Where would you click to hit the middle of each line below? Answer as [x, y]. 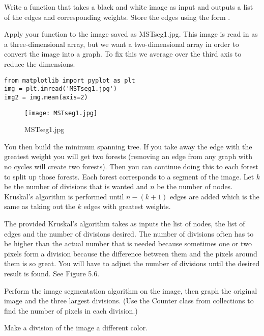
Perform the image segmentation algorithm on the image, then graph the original [131, 290]
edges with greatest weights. [127, 206]
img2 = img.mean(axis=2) [46, 97]
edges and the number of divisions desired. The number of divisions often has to [129, 233]
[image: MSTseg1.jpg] [61, 113]
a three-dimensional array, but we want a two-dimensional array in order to [122, 44]
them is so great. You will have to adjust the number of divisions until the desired [132, 263]
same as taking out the [40, 206]
